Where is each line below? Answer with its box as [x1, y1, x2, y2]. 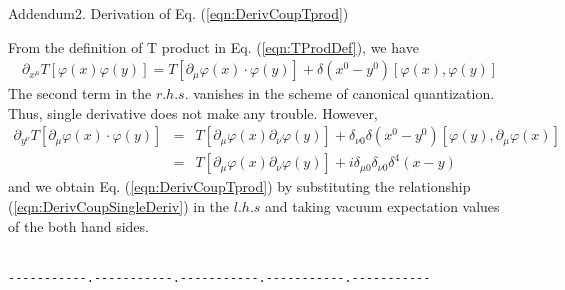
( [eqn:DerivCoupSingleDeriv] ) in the [8, 196, 230, 217]
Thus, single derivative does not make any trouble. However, [8, 102, 378, 123]
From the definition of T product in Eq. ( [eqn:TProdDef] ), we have [8, 36, 419, 57]
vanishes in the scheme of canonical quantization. [193, 83, 495, 104]
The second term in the [8, 83, 152, 104]
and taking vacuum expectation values [265, 196, 500, 217]
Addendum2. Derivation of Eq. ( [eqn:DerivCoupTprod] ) [8, 3, 349, 23]
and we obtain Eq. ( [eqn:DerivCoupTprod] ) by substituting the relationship [8, 176, 471, 197]
